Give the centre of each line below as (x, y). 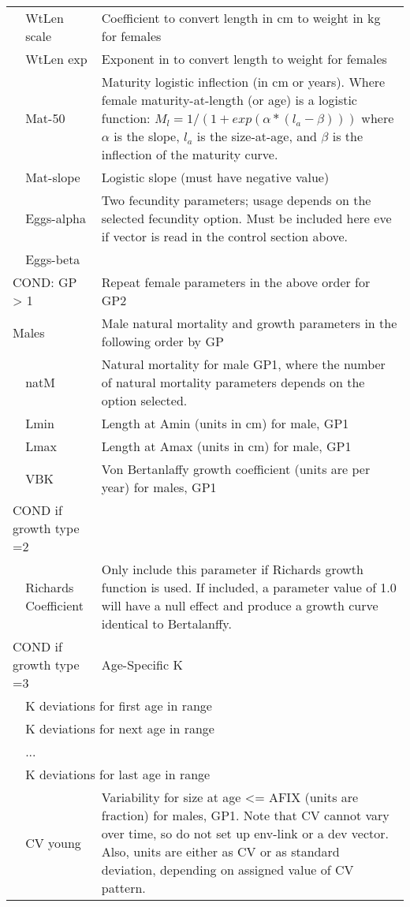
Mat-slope (53, 177)
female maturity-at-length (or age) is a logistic (229, 100)
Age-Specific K (142, 664)
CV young (53, 842)
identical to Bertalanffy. (166, 623)
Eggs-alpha (56, 218)
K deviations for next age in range (120, 728)
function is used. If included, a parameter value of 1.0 (249, 587)
